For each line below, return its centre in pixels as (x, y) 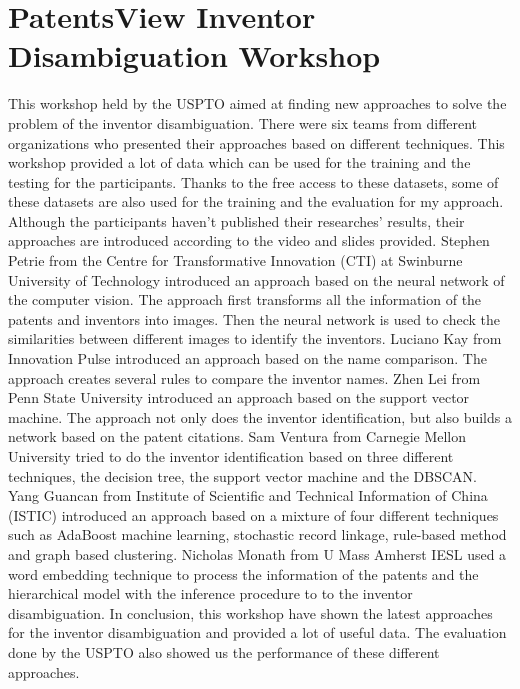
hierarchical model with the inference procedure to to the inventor (210, 593)
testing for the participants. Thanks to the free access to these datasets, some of (253, 181)
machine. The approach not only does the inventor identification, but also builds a (260, 416)
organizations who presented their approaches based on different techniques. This (256, 142)
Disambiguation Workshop (194, 55)
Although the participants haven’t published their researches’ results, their (236, 220)
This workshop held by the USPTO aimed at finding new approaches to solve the (257, 103)
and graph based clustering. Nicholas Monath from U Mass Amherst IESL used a (257, 553)
